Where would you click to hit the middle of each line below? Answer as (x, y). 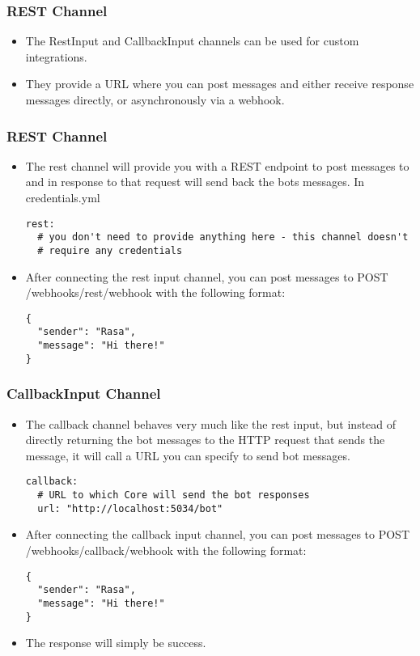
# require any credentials (110, 250)
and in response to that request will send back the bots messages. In (195, 182)
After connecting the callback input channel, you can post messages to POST (217, 534)
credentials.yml (63, 197)
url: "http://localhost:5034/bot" (130, 508)
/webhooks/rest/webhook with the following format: (155, 292)
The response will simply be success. (116, 643)
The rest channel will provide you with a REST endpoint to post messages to (217, 165)
